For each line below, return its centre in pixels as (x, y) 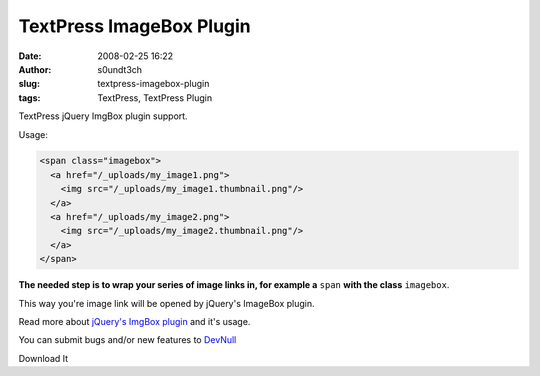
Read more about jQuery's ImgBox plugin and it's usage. (134, 321)
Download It (43, 358)
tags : (29, 97)
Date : (30, 56)
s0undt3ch (120, 69)
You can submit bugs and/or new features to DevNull (127, 340)
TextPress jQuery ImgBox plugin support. (103, 116)
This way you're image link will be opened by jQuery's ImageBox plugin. (166, 303)
